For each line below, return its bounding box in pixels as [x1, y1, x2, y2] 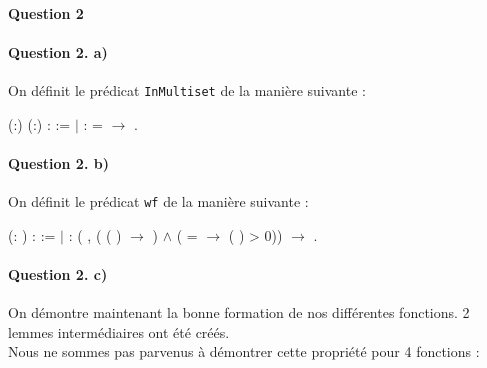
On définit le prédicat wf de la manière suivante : [8, 191, 309, 212]
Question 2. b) [8, 152, 109, 173]
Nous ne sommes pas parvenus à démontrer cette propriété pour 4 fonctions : [8, 341, 480, 362]
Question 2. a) [8, 41, 108, 62]
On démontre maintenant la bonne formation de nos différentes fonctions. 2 [8, 302, 470, 323]
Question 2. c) [8, 263, 108, 284]
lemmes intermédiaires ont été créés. [8, 321, 230, 342]
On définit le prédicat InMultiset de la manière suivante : [8, 79, 366, 100]
